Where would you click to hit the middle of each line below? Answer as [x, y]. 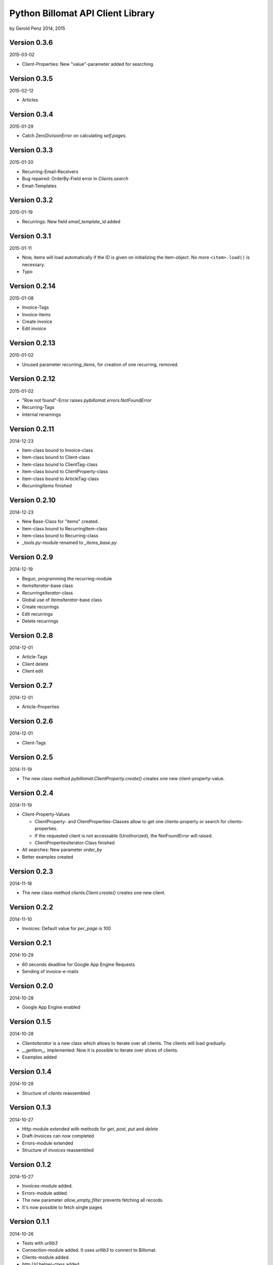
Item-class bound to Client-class [56, 457]
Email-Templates [39, 186]
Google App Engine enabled [51, 1007]
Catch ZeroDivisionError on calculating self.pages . [74, 136]
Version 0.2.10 [32, 500]
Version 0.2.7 [31, 685]
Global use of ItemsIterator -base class [62, 600]
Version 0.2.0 [31, 986]
